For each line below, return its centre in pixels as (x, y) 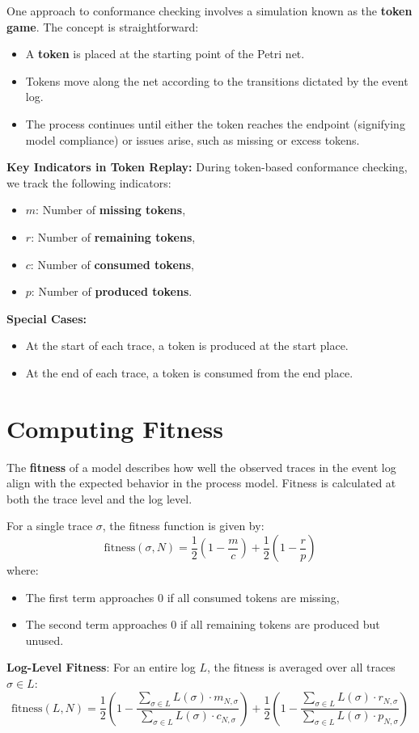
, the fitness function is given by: (183, 526)
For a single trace (50, 526)
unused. (44, 640)
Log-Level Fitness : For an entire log (101, 667)
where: (23, 570)
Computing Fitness (115, 428)
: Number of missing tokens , (111, 210)
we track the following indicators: (89, 182)
